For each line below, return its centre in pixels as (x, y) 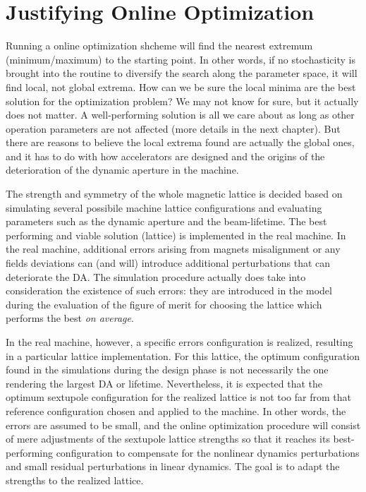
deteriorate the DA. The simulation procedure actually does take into (156, 276)
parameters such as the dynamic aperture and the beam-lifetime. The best (166, 221)
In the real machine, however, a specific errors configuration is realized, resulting (179, 342)
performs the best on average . (70, 318)
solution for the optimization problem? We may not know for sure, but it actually (182, 101)
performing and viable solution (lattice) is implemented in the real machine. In (176, 235)
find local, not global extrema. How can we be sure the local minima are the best (181, 86)
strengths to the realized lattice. (75, 480)
